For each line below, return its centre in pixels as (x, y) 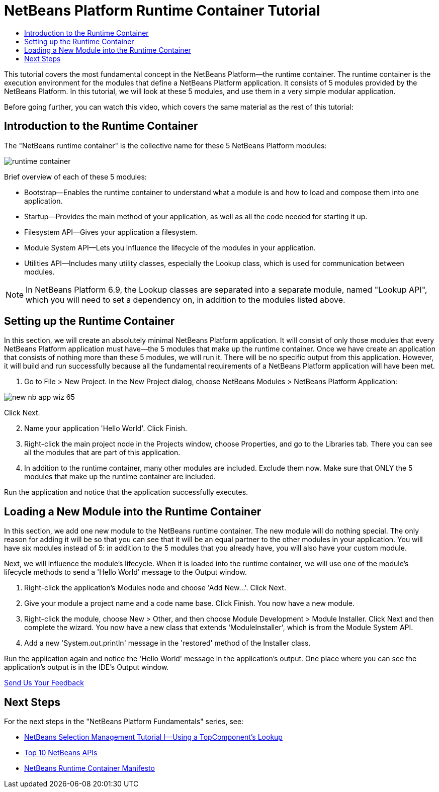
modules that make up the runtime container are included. (120, 477)
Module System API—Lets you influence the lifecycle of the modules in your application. (170, 247)
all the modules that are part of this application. (102, 453)
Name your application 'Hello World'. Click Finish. (106, 428)
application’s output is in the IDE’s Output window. (86, 667)
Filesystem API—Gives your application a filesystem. (111, 232)
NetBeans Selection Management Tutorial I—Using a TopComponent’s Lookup (153, 737)
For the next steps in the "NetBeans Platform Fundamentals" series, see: (124, 722)
